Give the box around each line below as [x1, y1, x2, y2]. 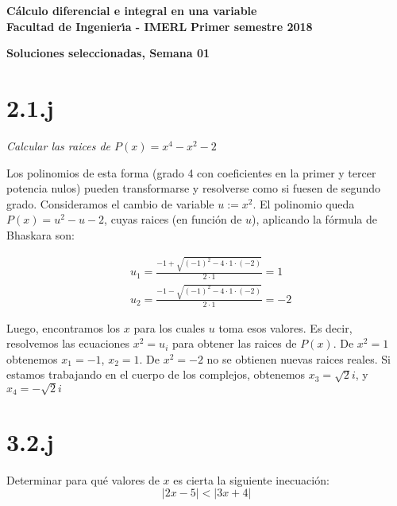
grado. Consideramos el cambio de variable [6, 195, 214, 212]
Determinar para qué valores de [6, 471, 160, 488]
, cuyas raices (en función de [104, 211, 242, 228]
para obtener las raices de [172, 335, 297, 352]
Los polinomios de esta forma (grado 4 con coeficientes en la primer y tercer [6, 164, 376, 181]
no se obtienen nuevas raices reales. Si [206, 350, 391, 367]
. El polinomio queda [252, 195, 355, 212]
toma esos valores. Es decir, [218, 319, 353, 336]
